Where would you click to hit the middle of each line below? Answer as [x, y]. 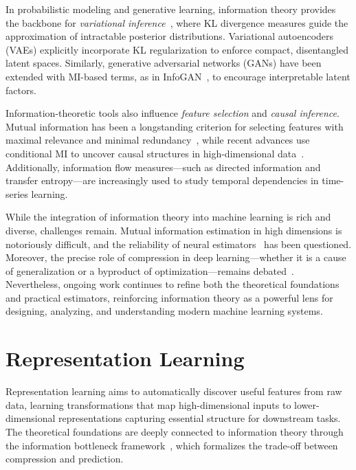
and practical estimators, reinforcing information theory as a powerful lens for [169, 297]
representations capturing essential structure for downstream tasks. [200, 418]
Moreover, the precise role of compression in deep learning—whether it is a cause [176, 257]
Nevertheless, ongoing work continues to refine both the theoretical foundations [173, 284]
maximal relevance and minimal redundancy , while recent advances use [158, 140]
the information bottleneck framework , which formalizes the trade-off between [172, 445]
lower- [307, 404]
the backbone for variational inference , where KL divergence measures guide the [177, 22]
